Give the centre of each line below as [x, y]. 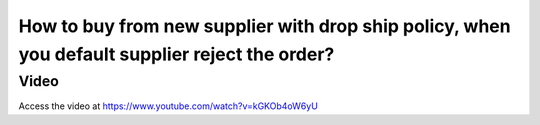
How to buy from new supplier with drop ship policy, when [264, 26]
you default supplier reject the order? [176, 54]
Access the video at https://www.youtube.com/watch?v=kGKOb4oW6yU [168, 106]
